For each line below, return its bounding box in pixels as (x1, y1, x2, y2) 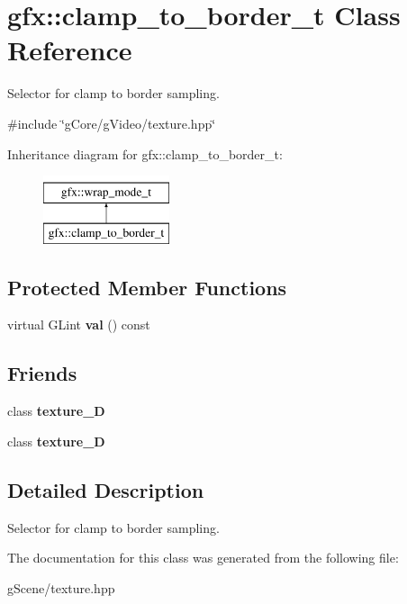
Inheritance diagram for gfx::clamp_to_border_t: (7, 144, 283, 163)
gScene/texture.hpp (7, 578, 115, 597)
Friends (7, 359, 77, 387)
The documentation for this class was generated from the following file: (7, 548, 399, 567)
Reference (7, 32, 132, 68)
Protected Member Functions (7, 273, 287, 301)
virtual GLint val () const (7, 315, 150, 334)
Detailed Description (7, 475, 204, 503)
